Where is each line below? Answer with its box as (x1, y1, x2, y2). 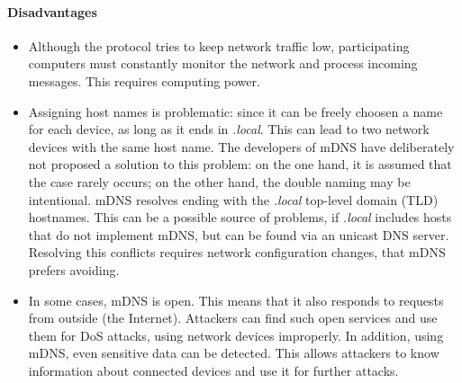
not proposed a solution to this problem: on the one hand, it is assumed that (28, 155, 452, 174)
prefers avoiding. (28, 260, 120, 279)
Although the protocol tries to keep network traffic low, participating (28, 36, 410, 55)
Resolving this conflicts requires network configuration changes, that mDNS (28, 243, 446, 262)
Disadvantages (7, 2, 97, 21)
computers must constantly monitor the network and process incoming (28, 54, 418, 73)
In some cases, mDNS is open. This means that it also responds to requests (28, 290, 444, 309)
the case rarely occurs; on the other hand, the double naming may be (28, 172, 411, 191)
